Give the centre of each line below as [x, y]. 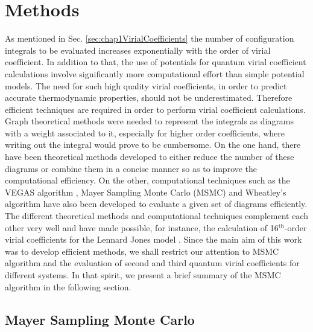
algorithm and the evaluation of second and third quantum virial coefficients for [152, 263]
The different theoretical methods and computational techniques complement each [157, 216]
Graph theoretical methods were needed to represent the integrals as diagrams [150, 121]
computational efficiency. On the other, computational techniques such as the [147, 180]
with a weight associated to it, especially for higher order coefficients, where [145, 132]
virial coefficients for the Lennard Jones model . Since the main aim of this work [153, 239]
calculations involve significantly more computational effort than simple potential [155, 73]
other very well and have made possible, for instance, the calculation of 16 [142, 227]
